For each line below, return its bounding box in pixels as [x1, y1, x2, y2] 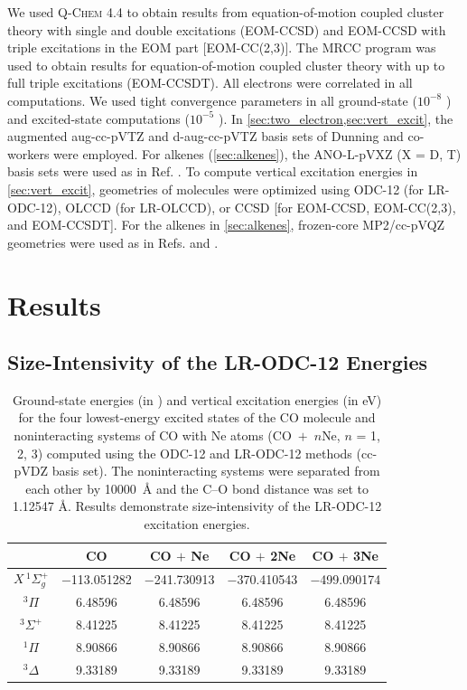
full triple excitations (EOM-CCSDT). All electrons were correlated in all [7, 73, 413, 92]
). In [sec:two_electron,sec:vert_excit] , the [218, 109, 453, 128]
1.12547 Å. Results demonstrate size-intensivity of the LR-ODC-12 [12, 496, 382, 515]
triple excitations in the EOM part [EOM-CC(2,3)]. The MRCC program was [7, 38, 436, 57]
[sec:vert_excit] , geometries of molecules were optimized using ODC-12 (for [7, 179, 425, 198]
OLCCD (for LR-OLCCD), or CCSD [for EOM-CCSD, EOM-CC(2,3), [65, 197, 456, 216]
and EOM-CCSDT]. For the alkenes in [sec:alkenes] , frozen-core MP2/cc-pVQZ [7, 215, 445, 234]
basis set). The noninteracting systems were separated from [51, 461, 380, 480]
